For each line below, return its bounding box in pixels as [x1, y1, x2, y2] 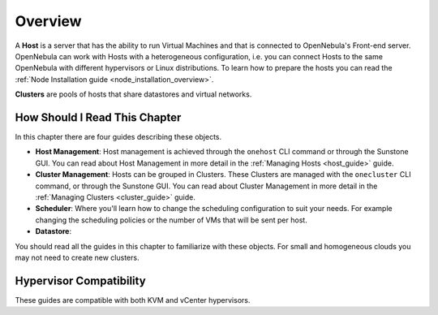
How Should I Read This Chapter [15, 110, 182, 124]
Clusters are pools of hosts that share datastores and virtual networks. [15, 89, 252, 99]
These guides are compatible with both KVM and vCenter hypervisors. [15, 295, 251, 304]
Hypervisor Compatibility [15, 274, 146, 287]
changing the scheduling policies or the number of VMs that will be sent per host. [35, 215, 307, 225]
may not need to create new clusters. [15, 252, 140, 262]
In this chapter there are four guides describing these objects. [15, 132, 222, 142]
